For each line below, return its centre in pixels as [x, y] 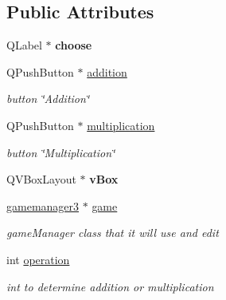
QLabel [24, 45]
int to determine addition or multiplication [110, 286]
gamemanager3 [43, 205]
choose [74, 45]
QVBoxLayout [41, 179]
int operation [38, 259]
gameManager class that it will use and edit [113, 233]
